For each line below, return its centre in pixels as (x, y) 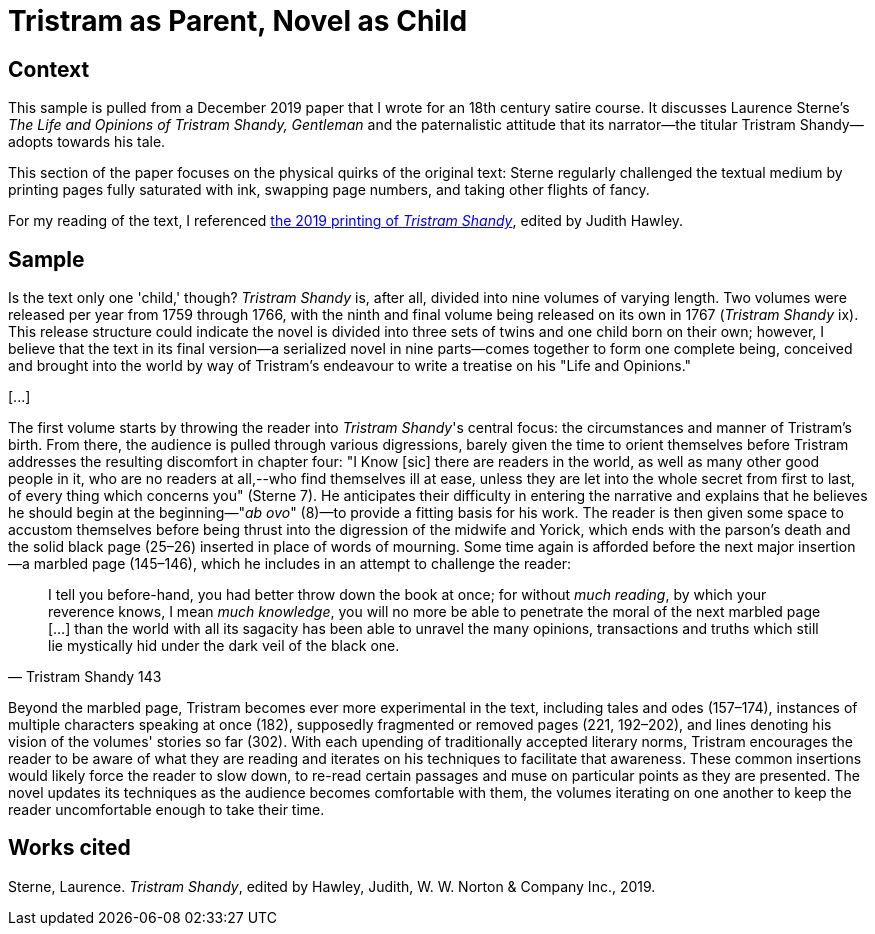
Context (49, 69)
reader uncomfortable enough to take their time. (166, 810)
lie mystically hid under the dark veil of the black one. (224, 646)
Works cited (69, 848)
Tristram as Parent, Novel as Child (238, 21)
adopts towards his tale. (87, 142)
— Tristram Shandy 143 (85, 677)
